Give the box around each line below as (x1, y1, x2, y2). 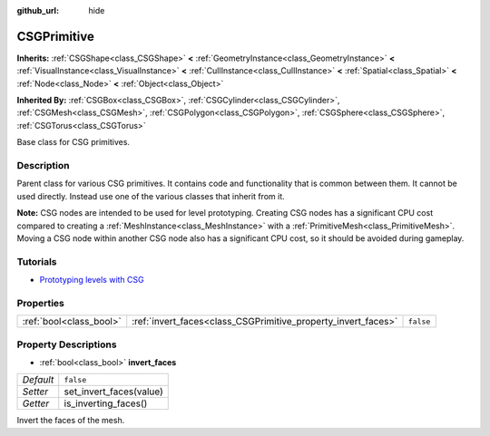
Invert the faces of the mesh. (16, 415, 125, 426)
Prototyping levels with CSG (39, 275, 144, 286)
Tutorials (16, 255, 58, 267)
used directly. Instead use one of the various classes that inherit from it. (16, 190, 285, 201)
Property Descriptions (16, 338, 117, 351)
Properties (16, 296, 65, 309)
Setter (22, 385, 49, 398)
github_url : (16, 5, 59, 15)
